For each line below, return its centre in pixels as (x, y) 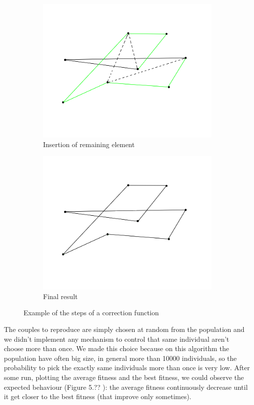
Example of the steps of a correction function (91, 313)
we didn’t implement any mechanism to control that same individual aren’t (117, 339)
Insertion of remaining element (89, 144)
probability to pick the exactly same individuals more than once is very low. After (127, 367)
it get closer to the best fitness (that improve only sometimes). (98, 396)
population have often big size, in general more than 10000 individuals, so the (120, 358)
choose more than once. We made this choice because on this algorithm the (116, 348)
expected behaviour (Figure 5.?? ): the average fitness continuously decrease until (126, 387)
